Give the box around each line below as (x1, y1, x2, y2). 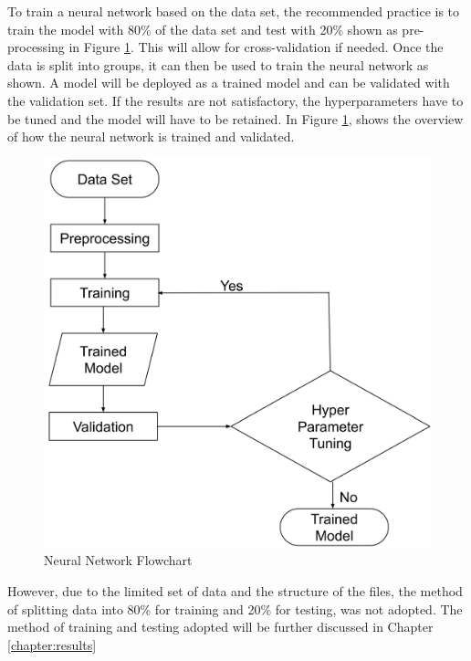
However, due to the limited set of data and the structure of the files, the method (7, 582, 463, 601)
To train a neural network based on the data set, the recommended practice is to (7, 2, 460, 20)
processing (7, 37, 65, 57)
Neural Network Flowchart (44, 551, 193, 570)
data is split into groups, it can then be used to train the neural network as (7, 55, 429, 74)
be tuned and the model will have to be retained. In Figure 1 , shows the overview (7, 109, 464, 128)
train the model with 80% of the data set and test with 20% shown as (7, 19, 398, 38)
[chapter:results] (7, 635, 97, 654)
